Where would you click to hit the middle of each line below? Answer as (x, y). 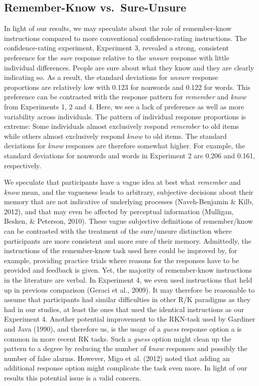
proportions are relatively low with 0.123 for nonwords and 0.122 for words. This (127, 87)
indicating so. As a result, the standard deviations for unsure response (111, 77)
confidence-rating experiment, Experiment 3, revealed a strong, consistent (117, 48)
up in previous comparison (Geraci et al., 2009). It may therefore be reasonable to (129, 289)
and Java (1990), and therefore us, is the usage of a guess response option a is (123, 329)
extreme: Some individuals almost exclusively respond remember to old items (122, 126)
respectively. (23, 165)
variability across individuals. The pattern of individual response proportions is (125, 116)
